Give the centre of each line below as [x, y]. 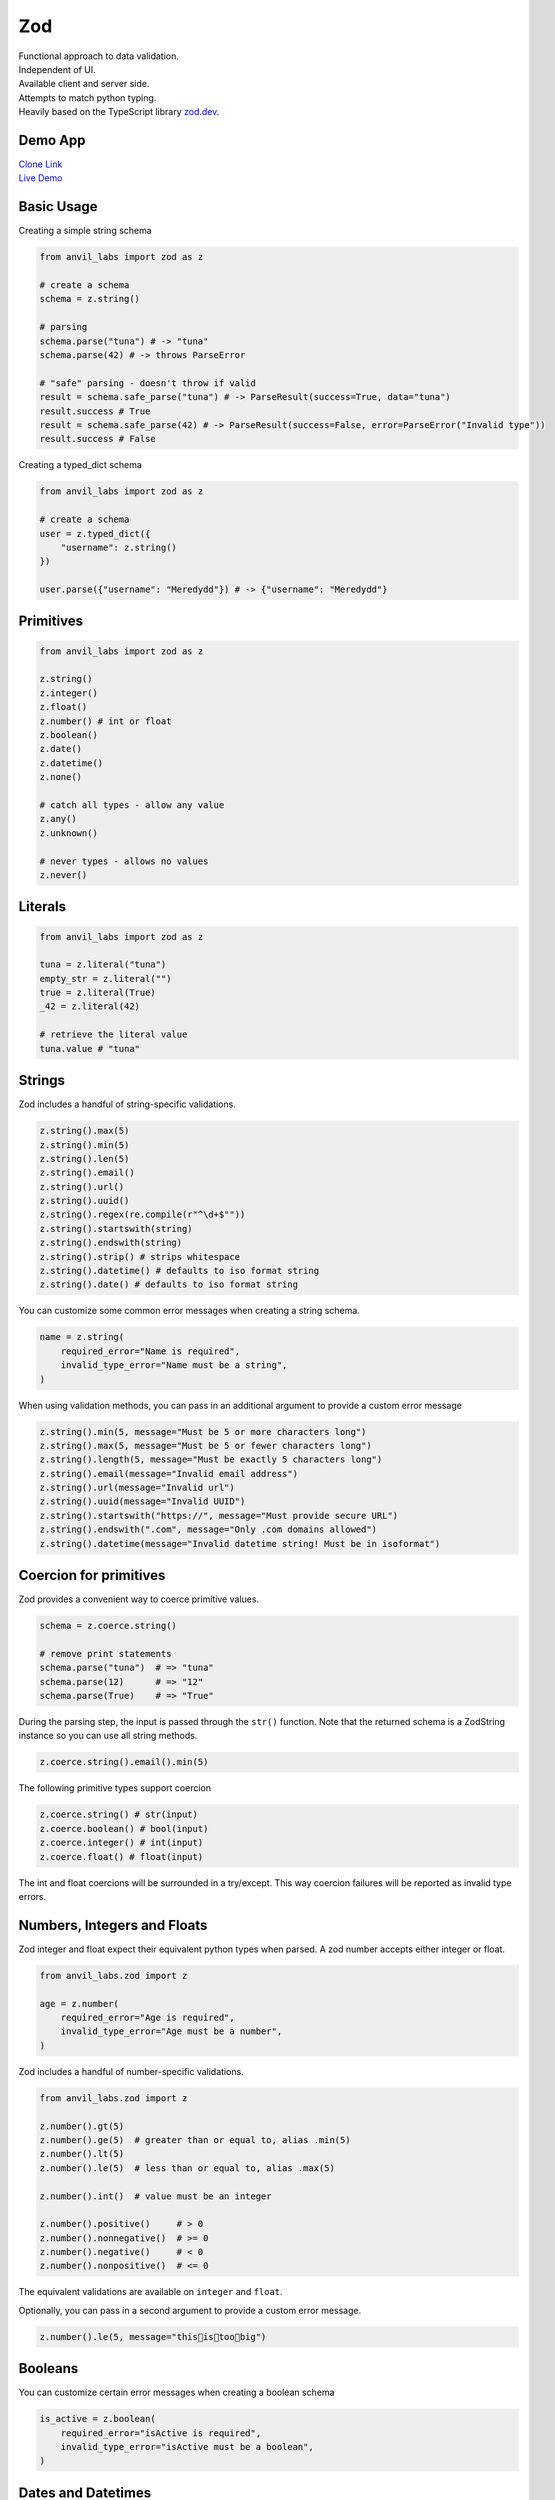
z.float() [63, 707]
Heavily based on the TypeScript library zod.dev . [119, 112]
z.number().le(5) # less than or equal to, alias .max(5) [187, 2168]
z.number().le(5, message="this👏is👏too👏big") [153, 2336]
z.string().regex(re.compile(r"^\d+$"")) [142, 1214]
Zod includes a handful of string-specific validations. [127, 1104]
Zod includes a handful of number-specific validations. [131, 2071]
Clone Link [40, 164]
